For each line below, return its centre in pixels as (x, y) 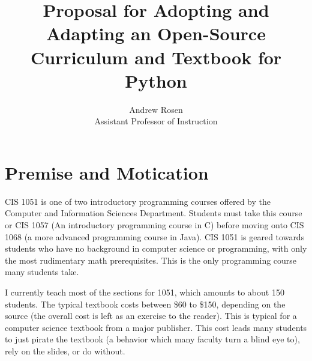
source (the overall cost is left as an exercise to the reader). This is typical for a (151, 316)
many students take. (42, 272)
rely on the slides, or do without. (65, 350)
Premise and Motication (107, 172)
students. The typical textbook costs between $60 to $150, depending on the (145, 304)
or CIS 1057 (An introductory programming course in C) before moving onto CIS (154, 225)
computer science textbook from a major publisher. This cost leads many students (156, 327)
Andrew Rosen (156, 109)
